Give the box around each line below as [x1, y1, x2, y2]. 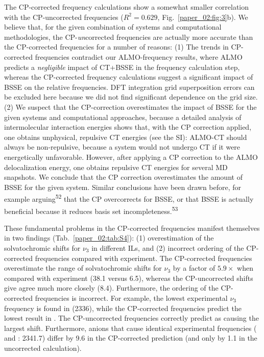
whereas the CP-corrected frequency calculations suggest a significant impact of [4, 72, 253, 82]
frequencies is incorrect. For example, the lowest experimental [35, 292, 228, 303]
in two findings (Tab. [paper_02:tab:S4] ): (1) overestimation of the [4, 232, 214, 243]
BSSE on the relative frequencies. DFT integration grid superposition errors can [4, 81, 255, 92]
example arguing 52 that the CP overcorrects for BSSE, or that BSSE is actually [4, 192, 254, 204]
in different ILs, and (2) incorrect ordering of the [91, 242, 244, 253]
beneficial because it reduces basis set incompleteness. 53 [4, 204, 178, 216]
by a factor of [173, 263, 215, 273]
